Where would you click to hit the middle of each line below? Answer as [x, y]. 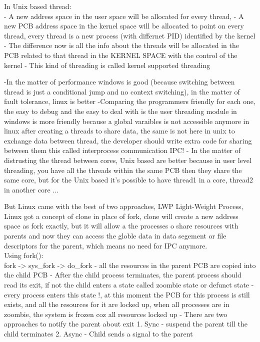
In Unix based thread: [38, 6]
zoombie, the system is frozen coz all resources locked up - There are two [116, 314]
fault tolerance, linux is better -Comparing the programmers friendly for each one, [130, 101]
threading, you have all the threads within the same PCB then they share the [123, 170]
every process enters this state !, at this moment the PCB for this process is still [127, 294]
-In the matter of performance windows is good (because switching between [119, 82]
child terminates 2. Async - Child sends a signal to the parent [98, 333]
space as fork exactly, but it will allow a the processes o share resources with [121, 226]
